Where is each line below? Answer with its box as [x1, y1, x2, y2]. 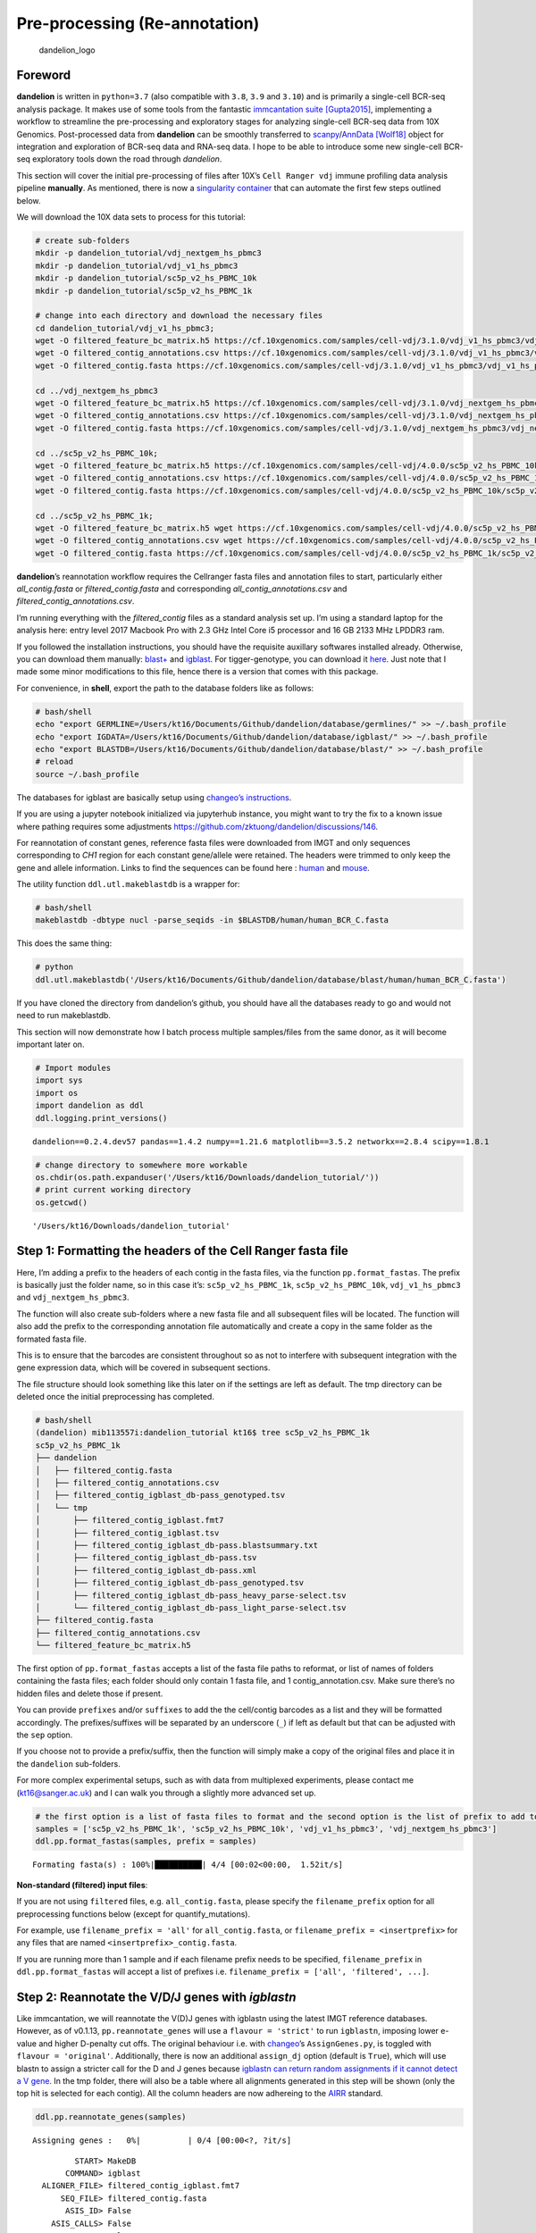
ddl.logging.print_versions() [35, 1113, 168, 1123]
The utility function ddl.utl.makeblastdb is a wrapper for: [16, 879, 240, 890]
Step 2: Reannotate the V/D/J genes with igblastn [16, 1989, 297, 2004]
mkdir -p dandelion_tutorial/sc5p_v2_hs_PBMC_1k [35, 286, 253, 296]
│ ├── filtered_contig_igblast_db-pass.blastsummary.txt [35, 1540, 319, 1550]
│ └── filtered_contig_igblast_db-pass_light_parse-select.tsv [35, 1602, 347, 1612]
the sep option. [16, 1729, 73, 1741]
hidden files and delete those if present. [16, 1688, 163, 1699]
